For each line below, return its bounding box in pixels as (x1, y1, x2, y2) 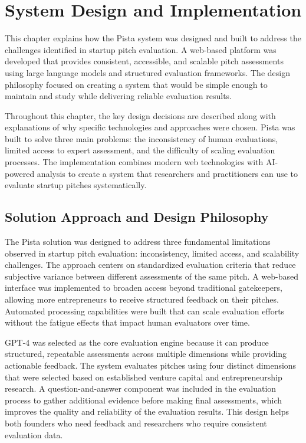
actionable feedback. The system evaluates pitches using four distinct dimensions (5, 359, 297, 371)
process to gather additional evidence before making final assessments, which (5, 393, 282, 406)
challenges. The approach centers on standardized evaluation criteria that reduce (5, 258, 296, 271)
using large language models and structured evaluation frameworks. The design (5, 66, 290, 78)
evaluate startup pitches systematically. (5, 179, 147, 191)
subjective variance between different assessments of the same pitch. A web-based (5, 270, 298, 282)
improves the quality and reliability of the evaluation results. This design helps (5, 405, 289, 418)
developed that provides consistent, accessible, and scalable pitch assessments (5, 55, 284, 67)
